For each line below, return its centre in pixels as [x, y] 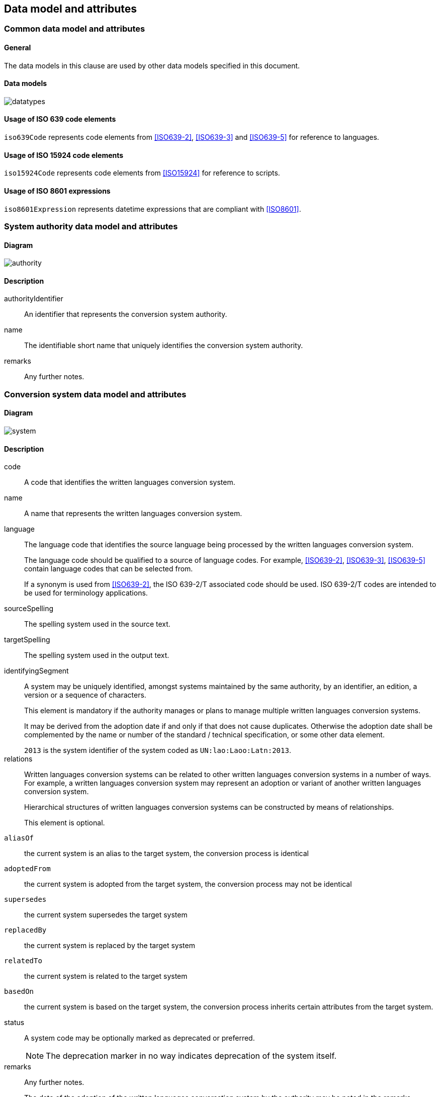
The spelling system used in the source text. [97, 624]
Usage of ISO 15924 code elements [64, 155]
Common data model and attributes [75, 29]
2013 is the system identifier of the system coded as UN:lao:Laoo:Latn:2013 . [158, 750]
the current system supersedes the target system [106, 915]
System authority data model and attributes [91, 226]
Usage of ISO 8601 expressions [57, 191]
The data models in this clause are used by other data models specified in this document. [152, 65]
